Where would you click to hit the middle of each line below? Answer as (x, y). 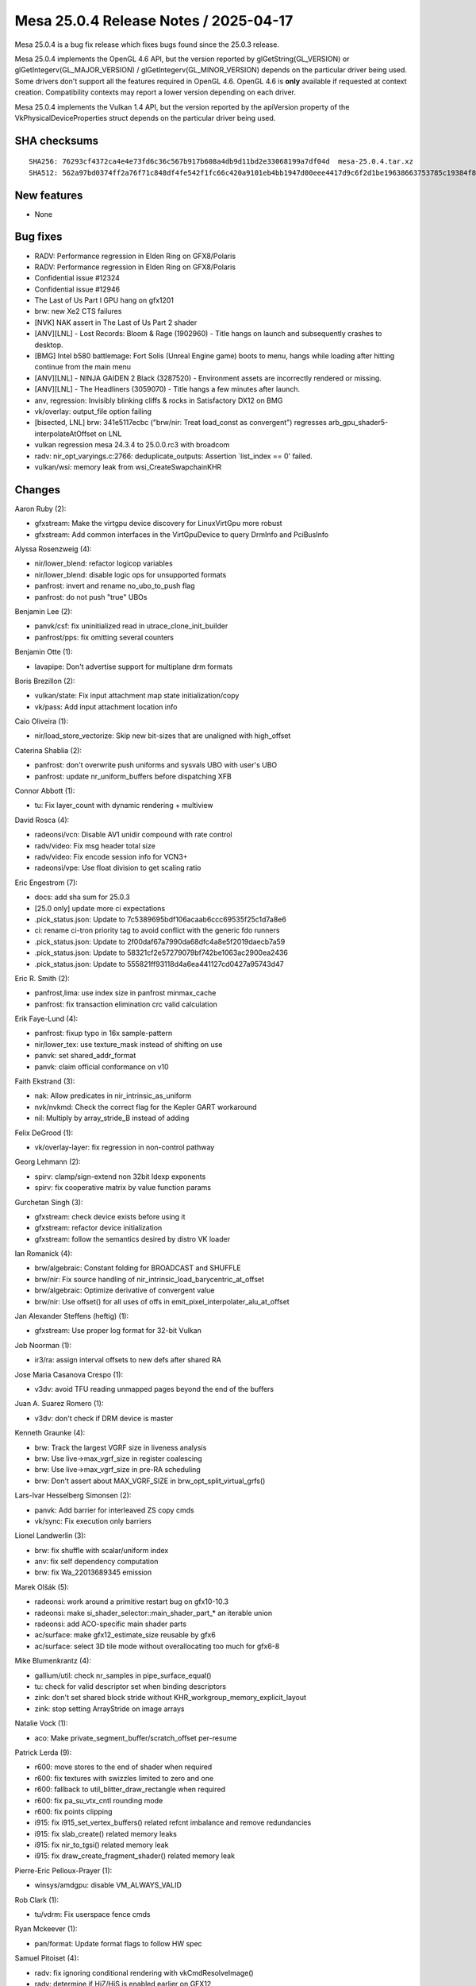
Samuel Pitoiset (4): (47, 1958)
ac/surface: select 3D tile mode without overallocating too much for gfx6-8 (157, 1646)
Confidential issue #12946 (77, 289)
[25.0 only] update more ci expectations (100, 908)
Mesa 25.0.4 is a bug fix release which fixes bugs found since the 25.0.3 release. (147, 44)
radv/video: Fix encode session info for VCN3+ (111, 856)
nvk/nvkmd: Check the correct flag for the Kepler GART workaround (146, 1107)
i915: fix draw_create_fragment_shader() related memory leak (135, 1856)
